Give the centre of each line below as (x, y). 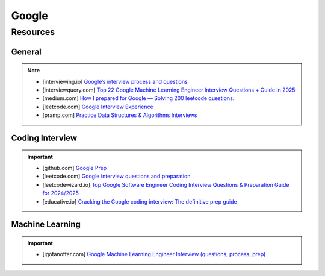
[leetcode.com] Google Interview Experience (98, 107)
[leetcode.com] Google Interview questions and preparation (116, 176)
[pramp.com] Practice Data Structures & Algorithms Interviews (120, 115)
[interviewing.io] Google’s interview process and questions (115, 81)
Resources (33, 32)
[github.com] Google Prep (75, 168)
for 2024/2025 (61, 193)
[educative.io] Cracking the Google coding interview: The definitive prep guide (140, 201)
